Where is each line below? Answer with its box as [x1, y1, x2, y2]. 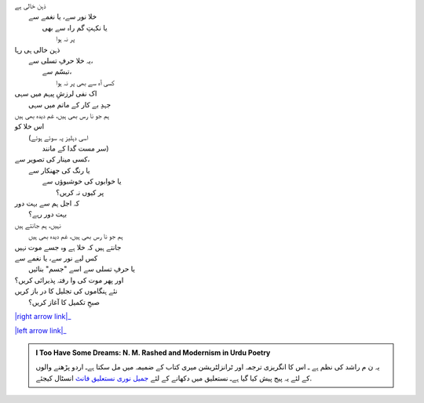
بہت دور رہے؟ [28, 209, 67, 219]
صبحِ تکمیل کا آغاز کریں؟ [28, 297, 100, 307]
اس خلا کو [14, 122, 45, 131]
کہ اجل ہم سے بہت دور [14, 198, 80, 208]
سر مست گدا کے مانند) [42, 143, 109, 153]
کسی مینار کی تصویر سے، [14, 154, 90, 164]
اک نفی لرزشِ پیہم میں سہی [14, 89, 97, 98]
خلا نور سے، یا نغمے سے [28, 12, 97, 21]
